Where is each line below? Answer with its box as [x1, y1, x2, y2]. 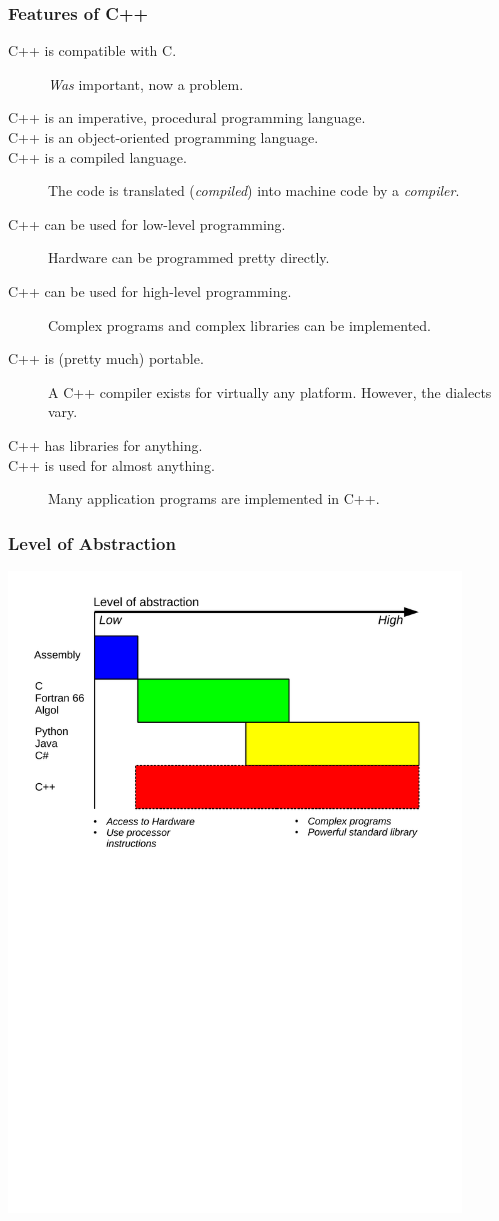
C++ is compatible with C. [8, 40, 177, 61]
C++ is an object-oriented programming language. [8, 127, 319, 147]
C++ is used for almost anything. [8, 454, 215, 475]
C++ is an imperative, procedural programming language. [8, 107, 366, 128]
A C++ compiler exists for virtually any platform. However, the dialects [48, 381, 492, 402]
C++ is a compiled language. [8, 146, 187, 167]
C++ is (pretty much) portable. [8, 348, 204, 369]
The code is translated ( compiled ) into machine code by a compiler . [48, 180, 460, 201]
